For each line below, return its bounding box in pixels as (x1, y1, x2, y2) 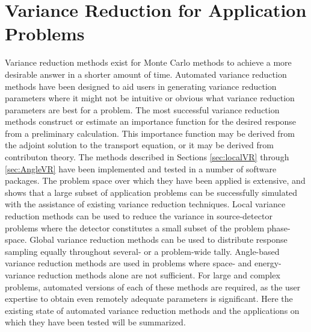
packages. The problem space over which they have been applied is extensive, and (5, 174, 306, 187)
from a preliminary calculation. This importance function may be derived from (5, 127, 295, 139)
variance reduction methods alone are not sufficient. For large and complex (5, 269, 280, 281)
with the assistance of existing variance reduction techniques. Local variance (5, 198, 286, 210)
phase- (266, 221, 291, 234)
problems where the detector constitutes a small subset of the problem (5, 221, 265, 234)
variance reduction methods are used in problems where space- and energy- (5, 257, 282, 269)
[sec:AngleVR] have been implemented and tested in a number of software (5, 162, 277, 175)
